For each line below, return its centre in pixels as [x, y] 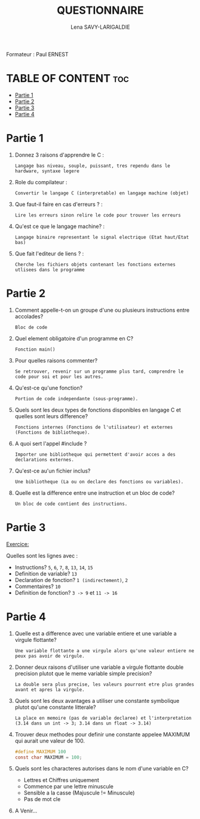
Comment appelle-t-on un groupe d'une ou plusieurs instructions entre [102, 310]
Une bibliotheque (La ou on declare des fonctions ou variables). [99, 482]
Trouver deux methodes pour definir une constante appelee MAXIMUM [102, 734]
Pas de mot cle [42, 799]
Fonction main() [35, 349]
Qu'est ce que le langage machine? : [60, 226]
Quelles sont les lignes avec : [42, 555]
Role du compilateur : [41, 182]
